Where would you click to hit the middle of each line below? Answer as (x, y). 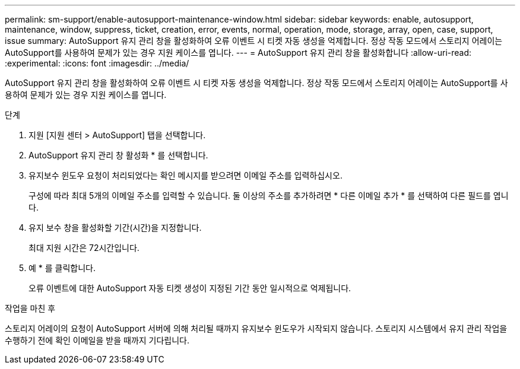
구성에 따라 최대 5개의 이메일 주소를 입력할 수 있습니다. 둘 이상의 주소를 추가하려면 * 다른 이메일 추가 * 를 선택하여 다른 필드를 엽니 (269, 195)
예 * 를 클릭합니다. (62, 268)
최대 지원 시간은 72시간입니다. (84, 248)
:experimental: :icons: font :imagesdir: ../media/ (97, 63)
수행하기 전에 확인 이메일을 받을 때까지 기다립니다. (97, 340)
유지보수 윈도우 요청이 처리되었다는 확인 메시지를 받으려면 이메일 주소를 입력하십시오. (186, 175)
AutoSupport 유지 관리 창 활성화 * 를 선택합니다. (118, 155)
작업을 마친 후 (30, 308)
